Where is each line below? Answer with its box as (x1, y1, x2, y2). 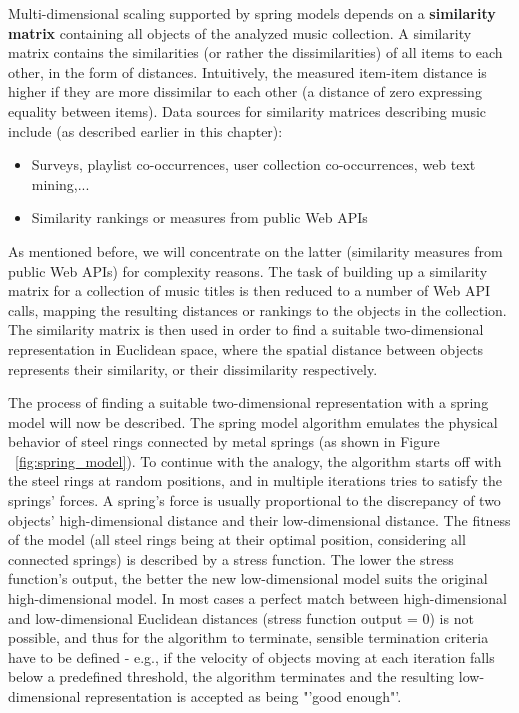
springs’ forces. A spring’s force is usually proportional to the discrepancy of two (8, 490, 501, 511)
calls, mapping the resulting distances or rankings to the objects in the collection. (8, 299, 507, 320)
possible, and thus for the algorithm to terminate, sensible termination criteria (8, 627, 489, 648)
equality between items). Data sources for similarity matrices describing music (8, 100, 487, 121)
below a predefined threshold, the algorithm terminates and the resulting (8, 666, 455, 687)
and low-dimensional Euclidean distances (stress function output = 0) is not (8, 607, 474, 628)
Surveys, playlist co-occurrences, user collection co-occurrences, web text (31, 154, 476, 175)
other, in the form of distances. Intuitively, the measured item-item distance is (8, 61, 487, 82)
